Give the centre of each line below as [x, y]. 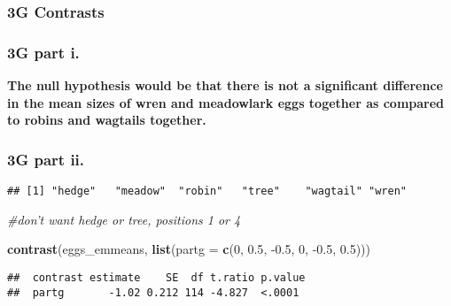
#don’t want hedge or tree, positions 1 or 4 [124, 219]
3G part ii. [46, 159]
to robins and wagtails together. [107, 120]
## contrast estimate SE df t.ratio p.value [156, 277]
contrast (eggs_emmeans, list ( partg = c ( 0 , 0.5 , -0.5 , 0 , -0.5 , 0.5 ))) [189, 249]
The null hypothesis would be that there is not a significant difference [225, 85]
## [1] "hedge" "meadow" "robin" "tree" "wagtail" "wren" [207, 191]
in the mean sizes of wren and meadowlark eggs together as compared [226, 102]
